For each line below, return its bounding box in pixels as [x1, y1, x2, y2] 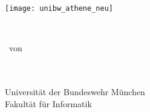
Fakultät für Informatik [5, 97, 92, 110]
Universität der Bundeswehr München [5, 86, 145, 98]
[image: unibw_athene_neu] [5, 4, 113, 13]
